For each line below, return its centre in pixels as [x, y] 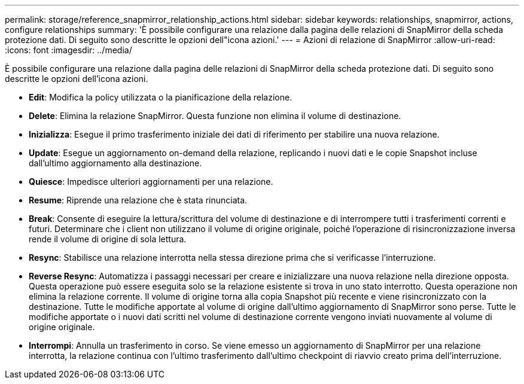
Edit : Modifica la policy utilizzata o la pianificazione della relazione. [161, 97]
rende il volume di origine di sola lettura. [108, 239]
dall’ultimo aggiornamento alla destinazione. [115, 163]
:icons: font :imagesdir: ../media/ [68, 50]
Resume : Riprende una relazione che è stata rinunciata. [138, 200]
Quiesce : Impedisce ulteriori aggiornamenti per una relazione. [151, 182]
